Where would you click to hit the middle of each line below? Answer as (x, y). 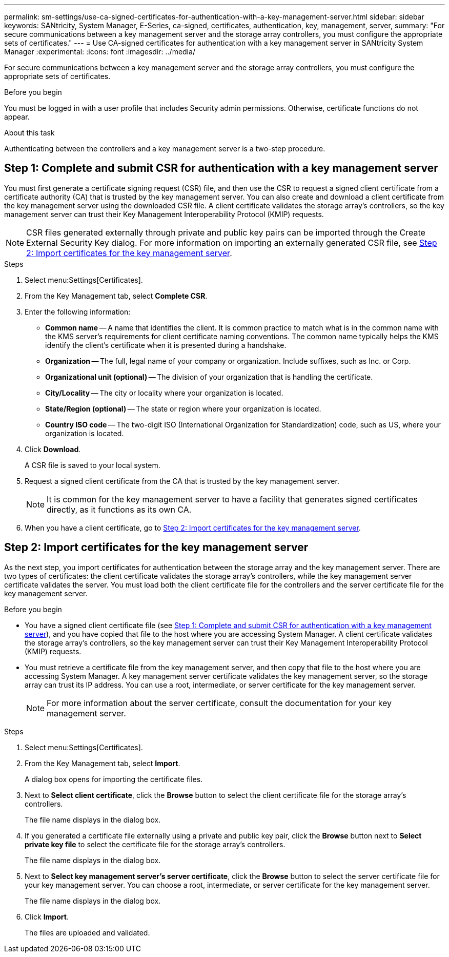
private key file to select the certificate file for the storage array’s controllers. (155, 844)
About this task (29, 133)
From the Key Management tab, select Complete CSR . (116, 296)
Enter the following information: (78, 311)
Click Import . (47, 916)
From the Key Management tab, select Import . (103, 763)
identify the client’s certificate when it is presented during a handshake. (166, 345)
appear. (17, 117)
